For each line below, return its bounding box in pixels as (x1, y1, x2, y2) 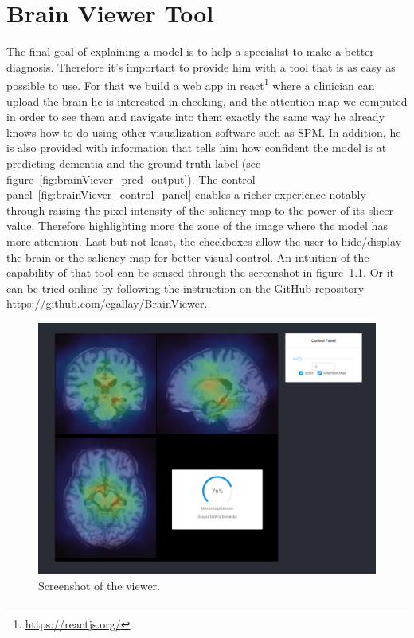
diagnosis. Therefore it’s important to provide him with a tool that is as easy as (6, 58, 396, 75)
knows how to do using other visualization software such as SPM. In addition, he (6, 123, 401, 140)
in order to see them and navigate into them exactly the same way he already (6, 108, 385, 125)
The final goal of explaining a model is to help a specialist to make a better (6, 43, 374, 60)
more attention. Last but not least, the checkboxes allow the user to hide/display (6, 232, 402, 249)
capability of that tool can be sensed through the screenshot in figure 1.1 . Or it (6, 264, 395, 281)
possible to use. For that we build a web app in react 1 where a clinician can (6, 75, 375, 93)
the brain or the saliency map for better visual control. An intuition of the (6, 248, 369, 265)
